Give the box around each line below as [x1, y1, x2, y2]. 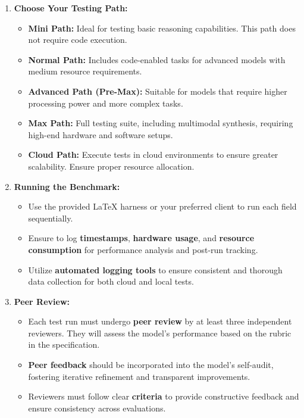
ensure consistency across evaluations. [28, 401, 166, 414]
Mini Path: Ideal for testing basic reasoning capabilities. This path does [28, 21, 296, 34]
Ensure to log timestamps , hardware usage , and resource [28, 232, 255, 244]
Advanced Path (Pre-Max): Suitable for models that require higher [28, 85, 287, 97]
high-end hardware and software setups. [28, 128, 173, 141]
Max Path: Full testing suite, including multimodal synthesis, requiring [28, 117, 293, 129]
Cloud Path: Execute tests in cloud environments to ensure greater [28, 148, 278, 161]
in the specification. [28, 338, 100, 351]
